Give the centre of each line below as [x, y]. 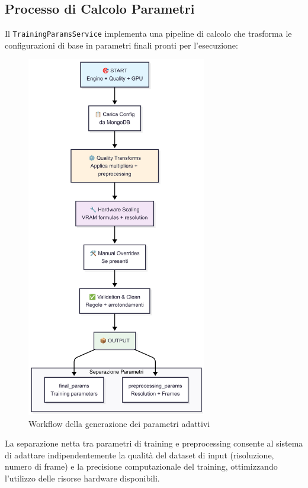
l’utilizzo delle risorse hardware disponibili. [82, 478]
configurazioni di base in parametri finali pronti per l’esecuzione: [121, 45]
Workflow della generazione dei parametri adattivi [119, 423]
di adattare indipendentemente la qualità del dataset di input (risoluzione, [139, 455]
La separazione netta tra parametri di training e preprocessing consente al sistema [154, 443]
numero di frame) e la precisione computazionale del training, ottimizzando [141, 466]
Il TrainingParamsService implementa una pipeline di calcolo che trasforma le [148, 33]
